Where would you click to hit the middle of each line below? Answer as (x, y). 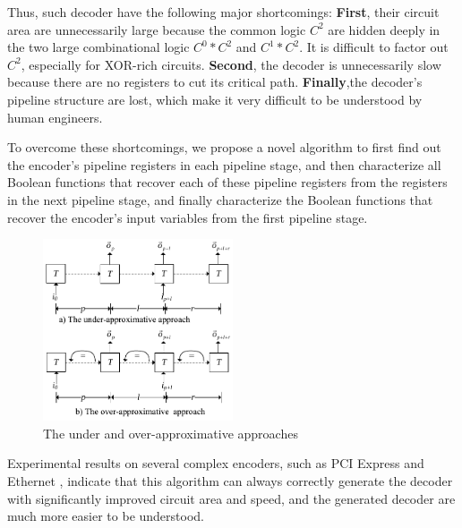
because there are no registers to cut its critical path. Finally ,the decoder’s (215, 82)
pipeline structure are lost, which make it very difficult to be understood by (215, 99)
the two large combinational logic (98, 47)
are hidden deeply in (384, 29)
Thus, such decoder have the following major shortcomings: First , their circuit (223, 12)
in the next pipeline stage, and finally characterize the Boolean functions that (220, 199)
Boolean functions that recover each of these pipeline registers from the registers (227, 182)
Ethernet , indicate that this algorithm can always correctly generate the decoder (230, 480)
